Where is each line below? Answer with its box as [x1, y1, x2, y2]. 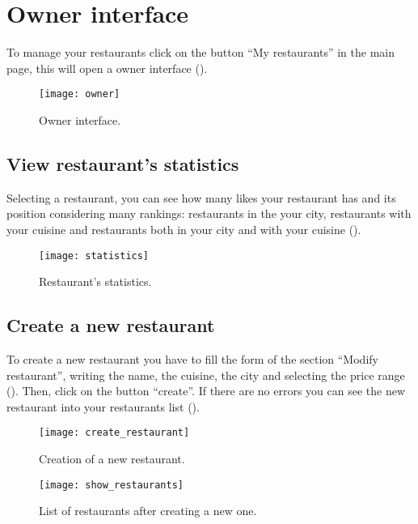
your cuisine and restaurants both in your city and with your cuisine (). [6, 220, 361, 237]
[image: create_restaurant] [39, 427, 190, 439]
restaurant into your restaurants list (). [6, 398, 200, 415]
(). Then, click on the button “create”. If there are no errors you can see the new [6, 382, 406, 399]
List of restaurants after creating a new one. [39, 502, 257, 519]
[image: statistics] [39, 249, 150, 262]
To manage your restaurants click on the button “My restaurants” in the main [6, 44, 395, 61]
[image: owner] [39, 88, 120, 100]
